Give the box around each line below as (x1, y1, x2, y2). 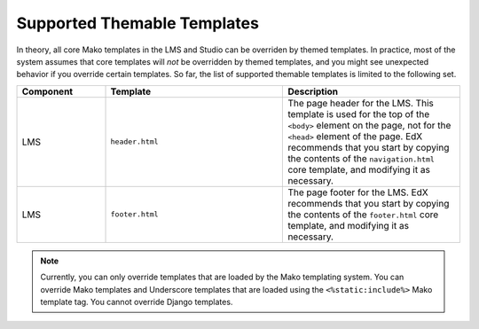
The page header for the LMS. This (287, 97, 434, 109)
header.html (110, 137, 159, 146)
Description (287, 85, 339, 98)
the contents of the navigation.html (287, 152, 435, 164)
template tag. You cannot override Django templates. (40, 296, 233, 307)
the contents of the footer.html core (287, 208, 439, 221)
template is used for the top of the (287, 107, 430, 120)
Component (21, 85, 74, 98)
